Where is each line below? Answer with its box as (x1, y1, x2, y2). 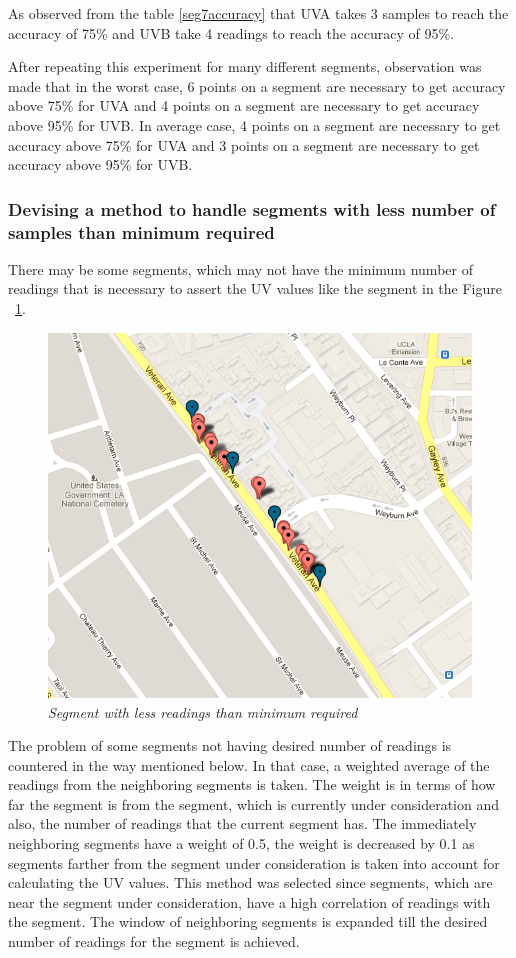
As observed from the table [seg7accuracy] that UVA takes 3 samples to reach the (8, 3, 509, 23)
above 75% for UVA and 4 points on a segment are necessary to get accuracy (8, 95, 480, 116)
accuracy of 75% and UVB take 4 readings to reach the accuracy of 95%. (8, 22, 455, 43)
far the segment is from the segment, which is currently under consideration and (8, 793, 499, 814)
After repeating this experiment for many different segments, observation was (8, 56, 482, 77)
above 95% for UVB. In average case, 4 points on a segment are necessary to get (8, 114, 501, 135)
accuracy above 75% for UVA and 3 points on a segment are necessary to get (8, 134, 480, 155)
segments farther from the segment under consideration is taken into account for (8, 852, 500, 873)
